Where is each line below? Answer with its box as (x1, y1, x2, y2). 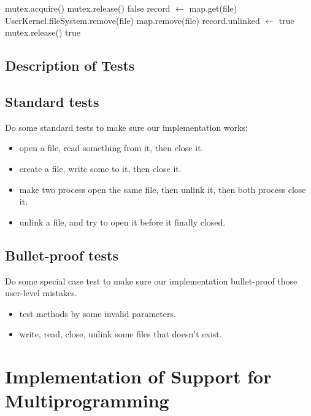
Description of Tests (5, 56, 135, 75)
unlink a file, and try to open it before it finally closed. (19, 215, 226, 228)
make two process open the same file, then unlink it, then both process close (19, 182, 306, 195)
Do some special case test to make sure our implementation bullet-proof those (5, 274, 298, 287)
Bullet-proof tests (5, 245, 119, 264)
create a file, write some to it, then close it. (19, 162, 182, 175)
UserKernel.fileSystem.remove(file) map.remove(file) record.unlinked (5, 14, 260, 26)
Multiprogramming (5, 388, 169, 413)
